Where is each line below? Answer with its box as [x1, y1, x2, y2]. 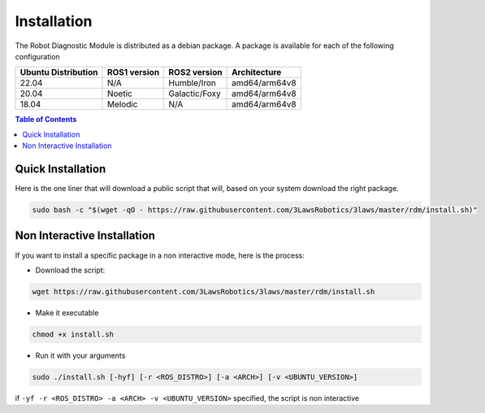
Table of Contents [15, 115, 77, 124]
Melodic [106, 98, 138, 110]
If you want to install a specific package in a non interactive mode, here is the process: [15, 250, 305, 260]
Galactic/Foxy [168, 88, 221, 99]
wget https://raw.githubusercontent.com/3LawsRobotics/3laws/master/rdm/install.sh [32, 287, 375, 296]
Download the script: [35, 265, 106, 275]
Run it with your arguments [35, 350, 126, 360]
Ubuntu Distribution [19, 67, 98, 78]
